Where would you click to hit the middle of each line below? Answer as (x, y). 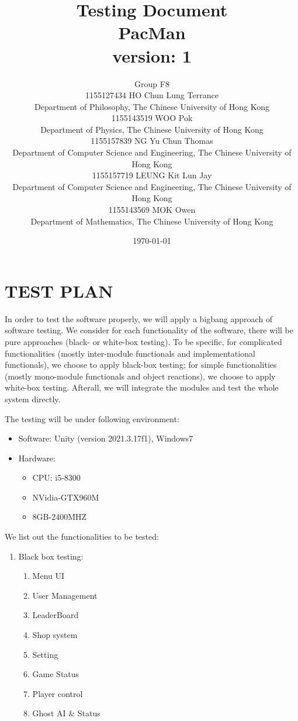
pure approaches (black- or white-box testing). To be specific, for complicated (143, 341)
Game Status (56, 674)
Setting (45, 654)
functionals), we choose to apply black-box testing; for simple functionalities (141, 365)
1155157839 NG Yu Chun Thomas (152, 141)
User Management (65, 595)
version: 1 (152, 55)
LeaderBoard (56, 615)
